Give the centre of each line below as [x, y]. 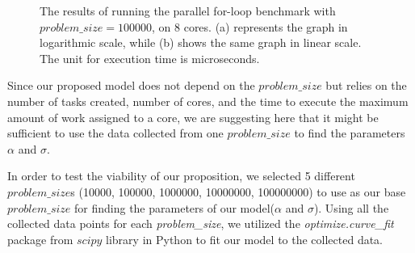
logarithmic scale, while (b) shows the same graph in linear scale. [201, 42]
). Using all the [351, 207]
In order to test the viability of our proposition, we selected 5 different [181, 176]
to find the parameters [350, 133]
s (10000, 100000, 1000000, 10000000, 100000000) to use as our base [238, 191]
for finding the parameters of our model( [174, 207]
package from [40, 239]
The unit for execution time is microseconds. [150, 58]
